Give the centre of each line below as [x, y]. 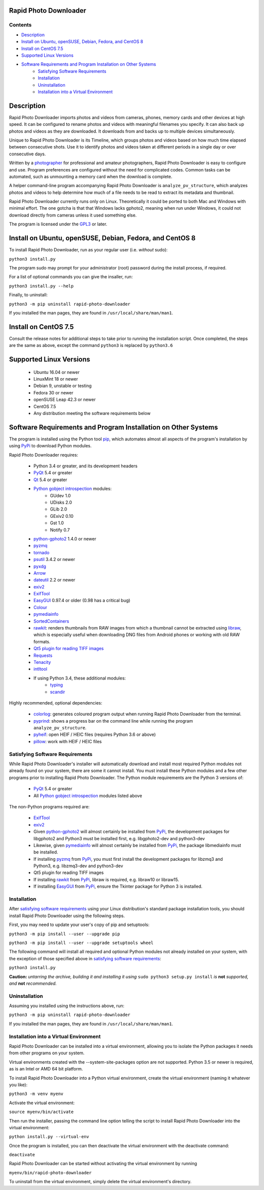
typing [56, 685]
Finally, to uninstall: [28, 295]
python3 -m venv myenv [36, 1094]
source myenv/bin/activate [41, 1112]
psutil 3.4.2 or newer [54, 559]
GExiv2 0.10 [62, 516]
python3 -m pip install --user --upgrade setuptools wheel [81, 943]
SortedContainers [51, 621]
